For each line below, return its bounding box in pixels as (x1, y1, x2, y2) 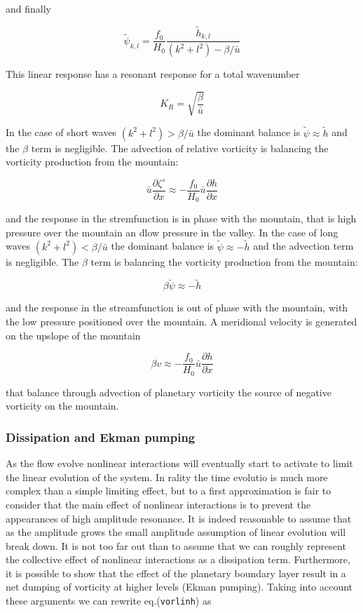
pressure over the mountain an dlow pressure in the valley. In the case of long (6, 224, 338, 239)
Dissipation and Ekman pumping (6, 428, 196, 445)
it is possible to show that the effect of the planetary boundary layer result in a (6, 565, 346, 580)
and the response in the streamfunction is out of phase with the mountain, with (6, 300, 348, 315)
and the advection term (253, 238, 354, 253)
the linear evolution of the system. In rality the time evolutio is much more (6, 469, 328, 484)
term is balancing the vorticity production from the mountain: (90, 254, 358, 269)
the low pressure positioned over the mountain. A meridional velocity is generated (6, 314, 357, 329)
